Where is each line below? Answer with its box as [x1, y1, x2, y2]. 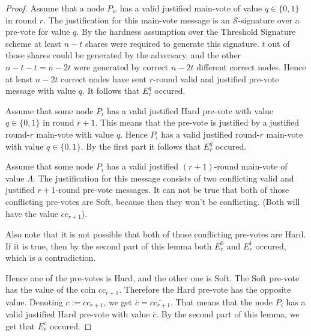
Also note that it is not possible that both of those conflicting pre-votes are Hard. [5, 227, 306, 240]
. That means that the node [170, 295, 273, 308]
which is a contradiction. [5, 251, 96, 264]
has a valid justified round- [161, 127, 260, 140]
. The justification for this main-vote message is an [43, 13, 230, 26]
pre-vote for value [5, 25, 70, 38]
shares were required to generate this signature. [85, 37, 259, 49]
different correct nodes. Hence [196, 60, 306, 73]
